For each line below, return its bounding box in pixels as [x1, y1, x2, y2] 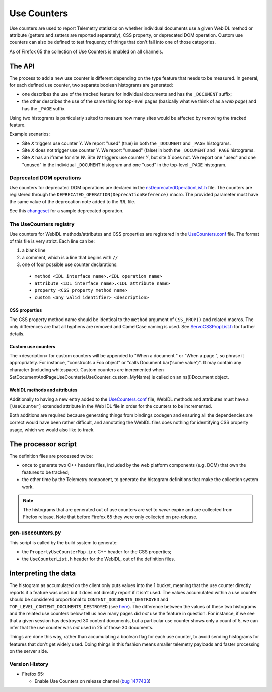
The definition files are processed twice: [9, 453, 93, 459]
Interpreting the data [9, 569, 76, 577]
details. [9, 331, 25, 337]
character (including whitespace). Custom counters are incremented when [9, 366, 164, 373]
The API [9, 62, 35, 70]
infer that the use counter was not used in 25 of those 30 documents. [9, 625, 154, 630]
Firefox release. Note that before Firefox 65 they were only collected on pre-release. [23, 514, 198, 520]
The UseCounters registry [9, 221, 75, 227]
